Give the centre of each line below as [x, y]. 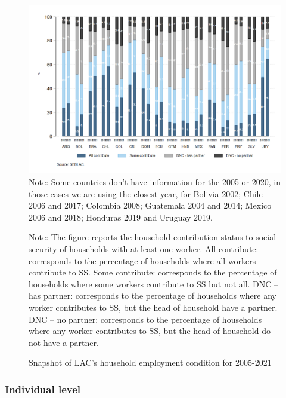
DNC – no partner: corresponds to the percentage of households [145, 319]
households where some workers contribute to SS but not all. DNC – [154, 284]
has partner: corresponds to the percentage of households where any [153, 296]
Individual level [43, 389]
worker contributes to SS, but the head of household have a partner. [153, 307]
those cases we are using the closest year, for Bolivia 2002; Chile [146, 193]
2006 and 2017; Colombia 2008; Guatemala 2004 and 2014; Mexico [150, 205]
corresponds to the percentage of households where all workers [142, 260]
